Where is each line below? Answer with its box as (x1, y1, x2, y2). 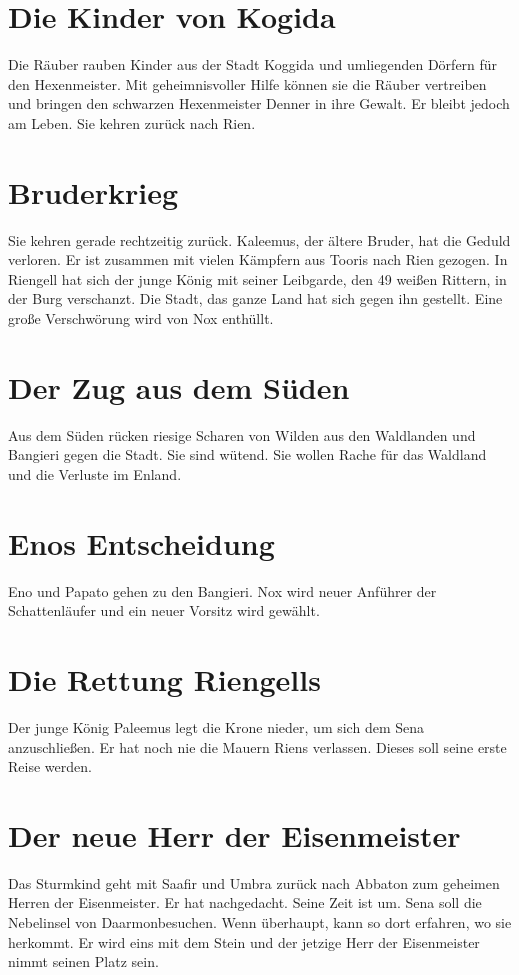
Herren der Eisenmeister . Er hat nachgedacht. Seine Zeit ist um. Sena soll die (8, 892, 482, 913)
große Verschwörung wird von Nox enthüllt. (8, 308, 274, 328)
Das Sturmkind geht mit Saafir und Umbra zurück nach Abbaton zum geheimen (8, 872, 500, 893)
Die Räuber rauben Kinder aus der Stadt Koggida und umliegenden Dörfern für (8, 54, 498, 75)
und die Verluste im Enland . (8, 463, 182, 484)
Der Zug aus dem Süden (8, 366, 350, 407)
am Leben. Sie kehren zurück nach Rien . (8, 112, 256, 133)
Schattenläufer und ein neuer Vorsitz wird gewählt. (8, 600, 320, 621)
